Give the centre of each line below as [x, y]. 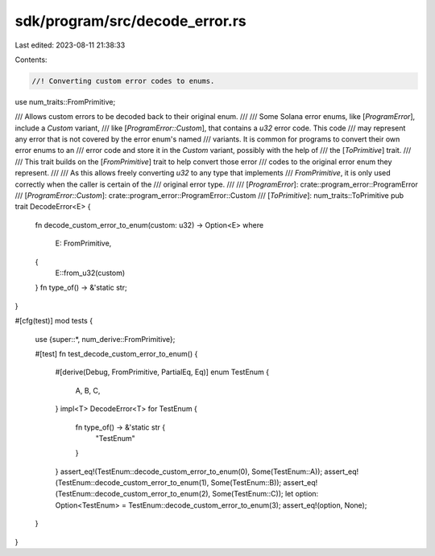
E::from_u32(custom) [90, 273]
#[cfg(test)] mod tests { [54, 321]
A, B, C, [88, 390]
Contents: [31, 60]
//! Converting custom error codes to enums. [123, 81]
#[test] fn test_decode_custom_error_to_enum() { [116, 353]
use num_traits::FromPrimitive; [65, 101]
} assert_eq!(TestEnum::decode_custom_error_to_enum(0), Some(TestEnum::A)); [189, 472]
